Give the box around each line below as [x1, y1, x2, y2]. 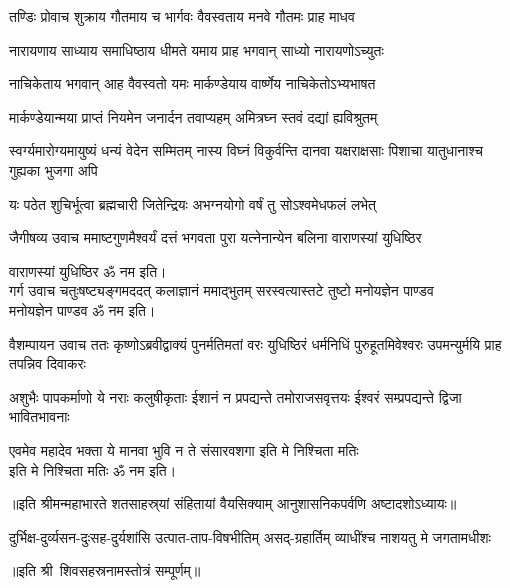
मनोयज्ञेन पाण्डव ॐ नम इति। [9, 299, 156, 320]
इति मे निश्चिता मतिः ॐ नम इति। [9, 459, 177, 480]
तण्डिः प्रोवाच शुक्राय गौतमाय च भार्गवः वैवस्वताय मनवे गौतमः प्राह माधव [9, 6, 355, 26]
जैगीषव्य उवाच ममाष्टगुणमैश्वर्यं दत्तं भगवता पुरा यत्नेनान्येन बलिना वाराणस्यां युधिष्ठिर [9, 227, 422, 248]
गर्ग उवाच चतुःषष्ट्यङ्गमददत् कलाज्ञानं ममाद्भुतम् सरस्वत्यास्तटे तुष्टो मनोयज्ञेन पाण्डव [9, 280, 434, 301]
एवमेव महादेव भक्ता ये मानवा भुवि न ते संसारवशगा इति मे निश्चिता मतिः [9, 439, 359, 460]
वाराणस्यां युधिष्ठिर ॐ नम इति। [9, 260, 167, 281]
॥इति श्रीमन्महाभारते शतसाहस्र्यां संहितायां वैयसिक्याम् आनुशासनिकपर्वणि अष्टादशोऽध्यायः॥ [9, 493, 457, 514]
